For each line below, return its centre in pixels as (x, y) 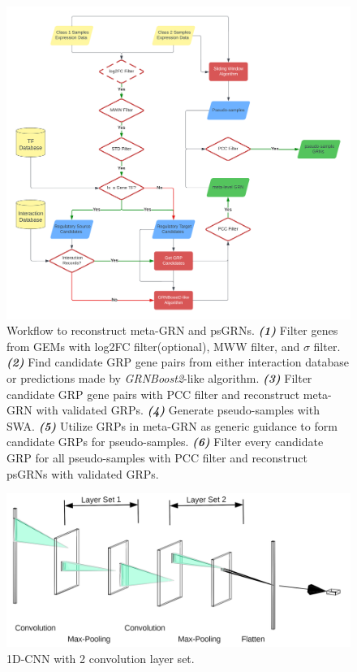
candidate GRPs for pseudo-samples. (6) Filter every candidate (165, 442)
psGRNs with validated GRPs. (83, 473)
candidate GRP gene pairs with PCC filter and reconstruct (153, 394)
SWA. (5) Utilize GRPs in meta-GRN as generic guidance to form (172, 425)
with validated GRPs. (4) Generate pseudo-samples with (178, 410)
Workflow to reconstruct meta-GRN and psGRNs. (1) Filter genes (172, 330)
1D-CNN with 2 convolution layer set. (101, 658)
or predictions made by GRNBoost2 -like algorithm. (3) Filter (159, 378)
